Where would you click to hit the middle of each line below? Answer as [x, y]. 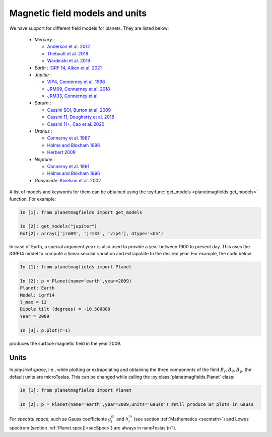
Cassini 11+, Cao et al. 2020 [76, 124]
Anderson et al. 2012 [69, 47]
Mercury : [45, 39]
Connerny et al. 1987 [69, 138]
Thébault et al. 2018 [68, 53]
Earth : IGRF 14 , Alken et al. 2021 [68, 67]
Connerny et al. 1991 [68, 166]
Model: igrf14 [37, 295]
